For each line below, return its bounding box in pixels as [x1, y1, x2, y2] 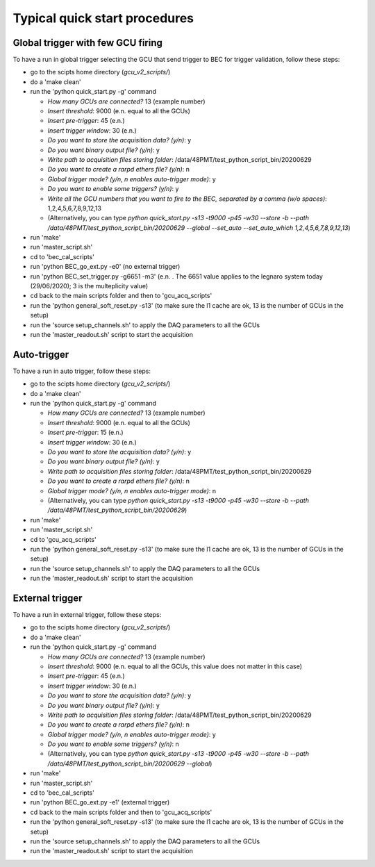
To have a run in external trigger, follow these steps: [12, 611, 162, 619]
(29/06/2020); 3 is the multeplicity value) [30, 282, 149, 290]
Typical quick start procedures [12, 10, 194, 26]
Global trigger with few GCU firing [12, 37, 163, 49]
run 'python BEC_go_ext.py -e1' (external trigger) [30, 798, 170, 807]
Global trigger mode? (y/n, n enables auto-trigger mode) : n [47, 486, 217, 495]
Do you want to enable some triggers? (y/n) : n [47, 740, 180, 748]
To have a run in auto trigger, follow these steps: [12, 367, 151, 375]
